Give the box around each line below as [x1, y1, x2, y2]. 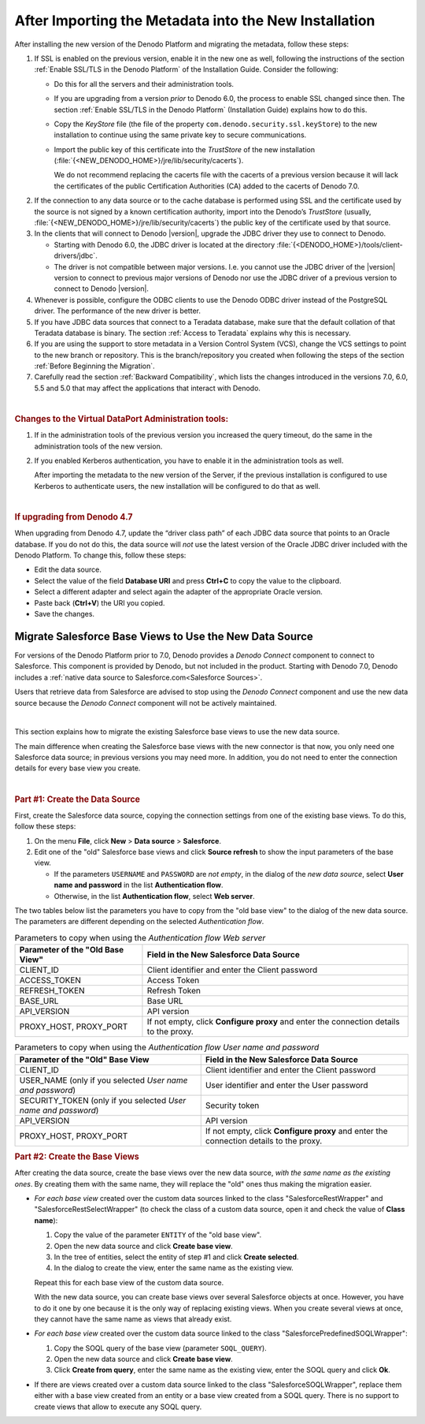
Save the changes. [34, 609, 94, 619]
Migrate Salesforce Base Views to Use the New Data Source [14, 629, 314, 643]
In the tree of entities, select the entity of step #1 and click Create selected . [54, 1252, 299, 1262]
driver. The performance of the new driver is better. [34, 306, 201, 315]
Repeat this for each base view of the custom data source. [34, 1277, 224, 1287]
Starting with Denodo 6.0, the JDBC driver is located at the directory [54, 240, 275, 249]
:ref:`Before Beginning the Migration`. [34, 361, 155, 371]
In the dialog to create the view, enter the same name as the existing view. [54, 1263, 294, 1273]
